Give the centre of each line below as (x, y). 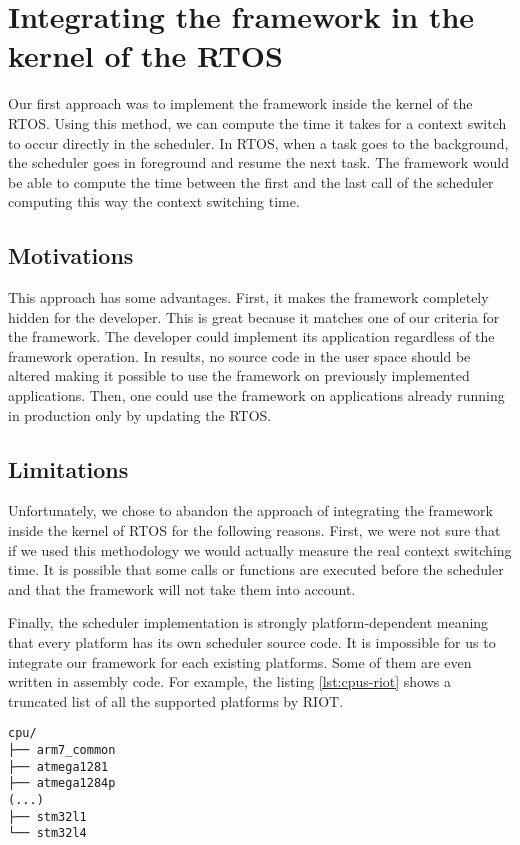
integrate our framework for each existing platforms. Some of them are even (240, 661)
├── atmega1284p (62, 783)
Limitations (68, 468)
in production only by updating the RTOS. (140, 414)
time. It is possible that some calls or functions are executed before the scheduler (256, 569)
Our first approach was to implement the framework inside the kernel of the (240, 103)
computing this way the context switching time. (154, 201)
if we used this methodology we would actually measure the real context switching (260, 549)
